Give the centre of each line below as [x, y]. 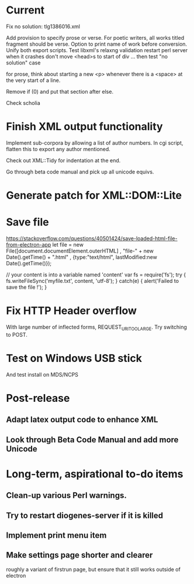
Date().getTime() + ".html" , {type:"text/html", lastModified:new [82, 257]
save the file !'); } [27, 287]
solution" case [23, 63]
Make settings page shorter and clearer [79, 555]
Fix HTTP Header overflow [72, 311]
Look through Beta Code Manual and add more [92, 440]
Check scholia [23, 103]
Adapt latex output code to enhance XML [82, 420]
